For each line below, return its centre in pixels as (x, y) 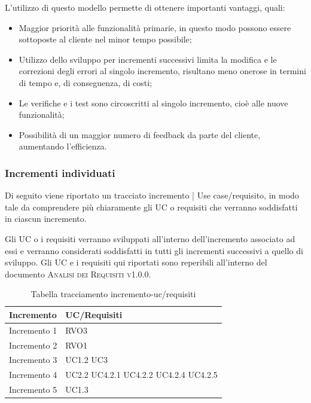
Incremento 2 (33, 345)
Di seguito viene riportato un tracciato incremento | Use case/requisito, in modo (152, 195)
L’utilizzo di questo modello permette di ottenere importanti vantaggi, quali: (145, 7)
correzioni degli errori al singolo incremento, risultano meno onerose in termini (162, 71)
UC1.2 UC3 (86, 360)
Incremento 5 (33, 390)
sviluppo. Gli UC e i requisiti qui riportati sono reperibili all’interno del (136, 262)
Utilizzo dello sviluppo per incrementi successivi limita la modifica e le (148, 59)
